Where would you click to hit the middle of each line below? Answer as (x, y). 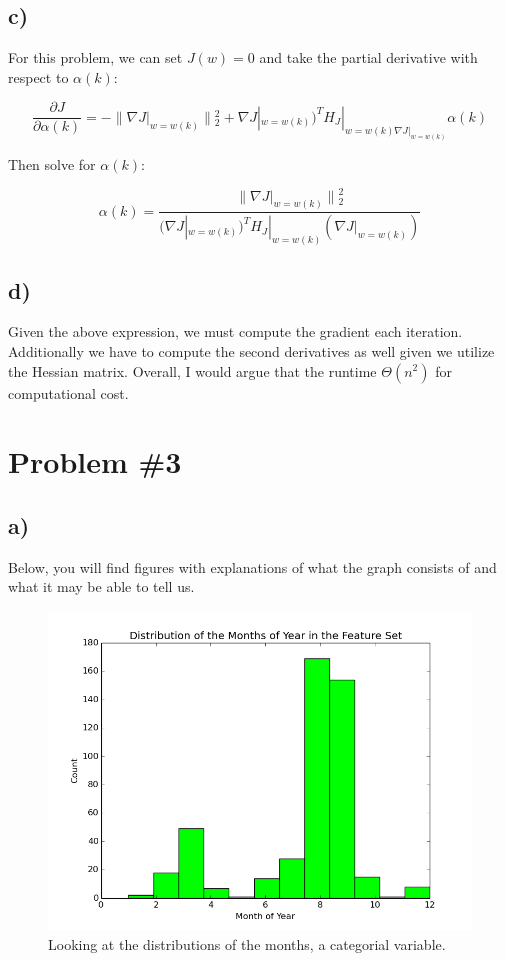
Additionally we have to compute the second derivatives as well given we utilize (251, 350)
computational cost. (68, 392)
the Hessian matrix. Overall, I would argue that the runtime (192, 370)
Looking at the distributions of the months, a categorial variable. (247, 944)
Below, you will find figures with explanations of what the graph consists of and (252, 566)
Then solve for (52, 163)
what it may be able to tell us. (101, 586)
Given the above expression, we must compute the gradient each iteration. (235, 331)
